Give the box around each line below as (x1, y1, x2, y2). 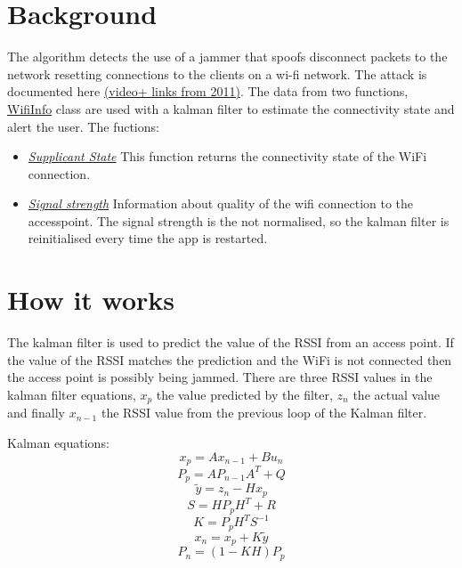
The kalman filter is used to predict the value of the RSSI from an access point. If (7, 333, 454, 352)
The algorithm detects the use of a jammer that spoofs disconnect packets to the (7, 47, 448, 66)
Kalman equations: (7, 434, 109, 452)
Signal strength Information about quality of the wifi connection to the (28, 194, 414, 213)
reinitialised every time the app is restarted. (28, 229, 268, 247)
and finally (7, 403, 65, 422)
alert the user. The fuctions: (7, 117, 159, 135)
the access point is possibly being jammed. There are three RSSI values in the (7, 368, 433, 386)
